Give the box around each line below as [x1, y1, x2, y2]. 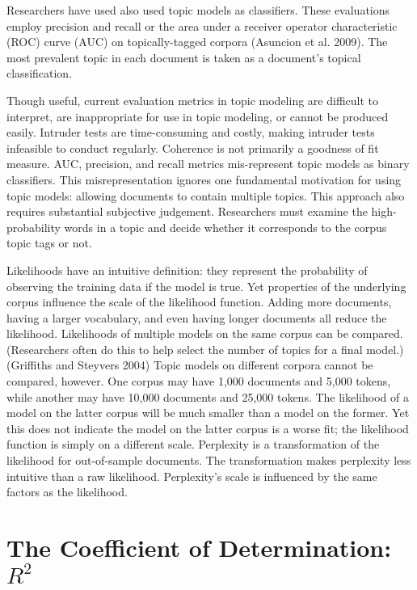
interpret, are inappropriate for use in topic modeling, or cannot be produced [6, 107, 389, 124]
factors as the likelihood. [6, 483, 128, 500]
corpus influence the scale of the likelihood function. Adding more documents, [6, 293, 392, 310]
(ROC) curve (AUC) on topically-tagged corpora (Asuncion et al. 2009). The [6, 33, 388, 50]
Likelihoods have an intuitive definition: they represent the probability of [6, 261, 368, 278]
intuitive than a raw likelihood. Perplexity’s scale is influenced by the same [6, 467, 377, 484]
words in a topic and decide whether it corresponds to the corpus [64, 218, 387, 235]
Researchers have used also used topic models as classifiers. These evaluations [6, 2, 390, 18]
